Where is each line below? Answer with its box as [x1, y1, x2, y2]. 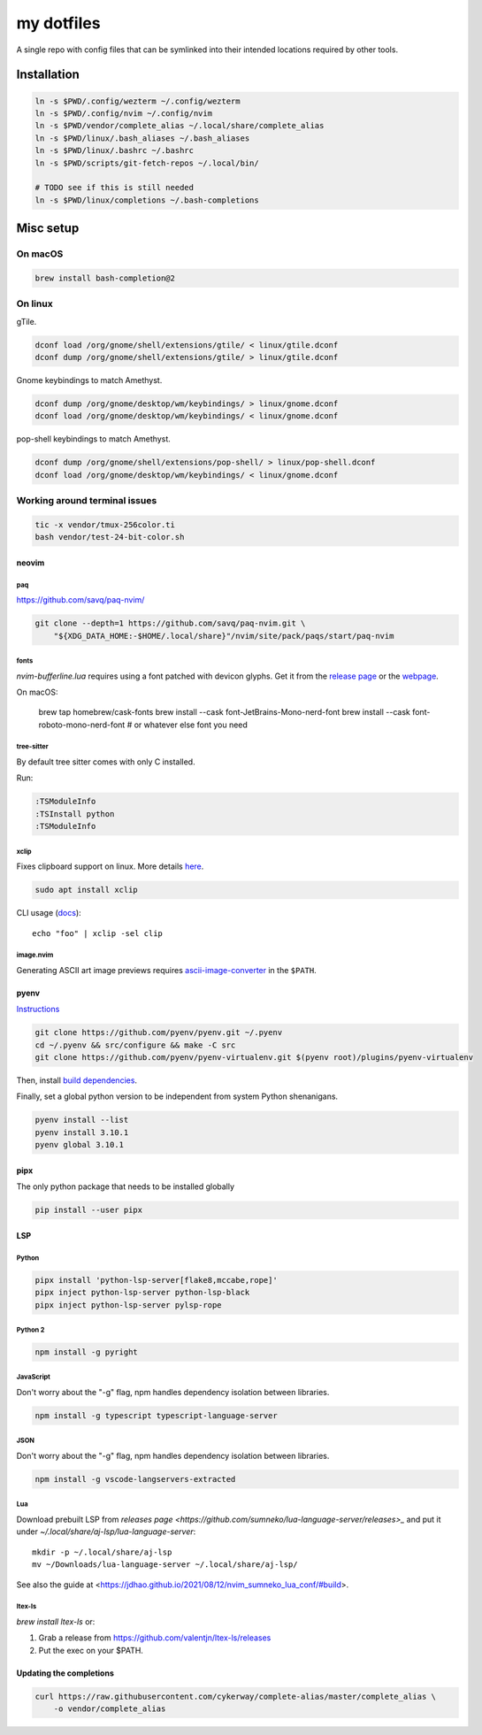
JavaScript [16, 1372, 50, 1382]
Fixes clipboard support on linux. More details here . [16, 861, 204, 871]
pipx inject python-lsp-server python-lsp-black [34, 1287, 250, 1298]
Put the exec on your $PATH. [38, 1645, 143, 1655]
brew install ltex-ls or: [16, 1616, 96, 1627]
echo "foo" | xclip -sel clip [32, 928, 164, 938]
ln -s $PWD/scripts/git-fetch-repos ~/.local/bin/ [34, 157, 260, 168]
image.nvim [16, 951, 54, 960]
